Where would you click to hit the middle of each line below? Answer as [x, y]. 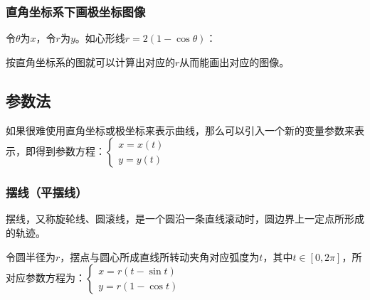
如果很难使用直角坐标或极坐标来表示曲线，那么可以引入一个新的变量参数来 [180, 130]
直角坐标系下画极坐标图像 [76, 11]
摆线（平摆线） [47, 192]
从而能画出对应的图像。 [234, 61]
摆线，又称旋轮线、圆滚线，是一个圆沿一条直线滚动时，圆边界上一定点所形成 [185, 219]
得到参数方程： [70, 151]
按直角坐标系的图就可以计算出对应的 [90, 61]
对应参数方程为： [46, 278]
